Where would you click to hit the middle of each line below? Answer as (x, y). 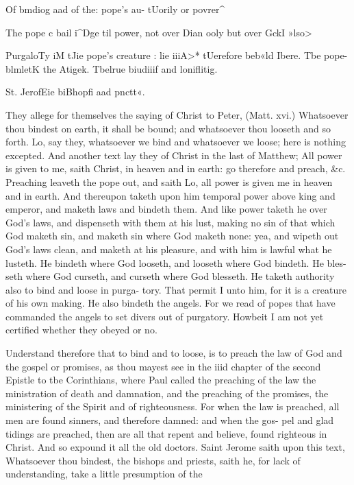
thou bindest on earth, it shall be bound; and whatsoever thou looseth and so (168, 128)
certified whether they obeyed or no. (81, 330)
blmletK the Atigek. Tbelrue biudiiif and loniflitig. (112, 68)
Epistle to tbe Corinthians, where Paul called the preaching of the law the (161, 380)
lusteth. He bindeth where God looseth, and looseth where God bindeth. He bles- (176, 262)
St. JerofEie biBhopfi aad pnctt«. (75, 92)
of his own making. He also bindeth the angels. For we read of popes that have (170, 303)
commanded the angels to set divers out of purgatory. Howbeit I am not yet (165, 316)
